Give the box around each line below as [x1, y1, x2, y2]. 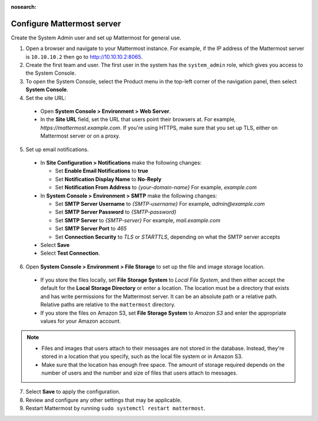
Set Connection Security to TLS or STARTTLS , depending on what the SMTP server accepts [55, 233, 280, 240]
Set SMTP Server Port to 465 [55, 225, 127, 232]
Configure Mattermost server [11, 18, 121, 29]
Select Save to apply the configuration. [25, 388, 121, 395]
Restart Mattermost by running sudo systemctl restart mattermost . [25, 405, 206, 412]
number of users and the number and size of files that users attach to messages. [41, 369, 238, 376]
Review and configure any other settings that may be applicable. [25, 396, 182, 403]
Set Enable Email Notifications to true [55, 168, 148, 175]
